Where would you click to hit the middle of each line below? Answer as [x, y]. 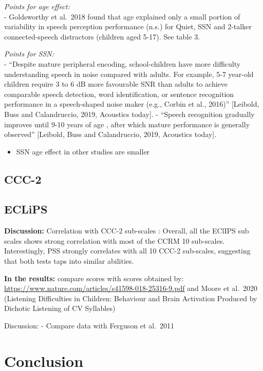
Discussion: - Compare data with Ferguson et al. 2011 [89, 326]
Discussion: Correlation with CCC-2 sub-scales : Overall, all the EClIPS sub [127, 231]
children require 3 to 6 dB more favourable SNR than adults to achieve [116, 84]
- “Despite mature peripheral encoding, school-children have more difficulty [123, 63]
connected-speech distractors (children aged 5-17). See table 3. [102, 36]
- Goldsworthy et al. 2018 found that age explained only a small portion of [122, 16]
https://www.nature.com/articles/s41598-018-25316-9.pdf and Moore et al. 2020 [131, 288]
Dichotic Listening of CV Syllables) [60, 308]
